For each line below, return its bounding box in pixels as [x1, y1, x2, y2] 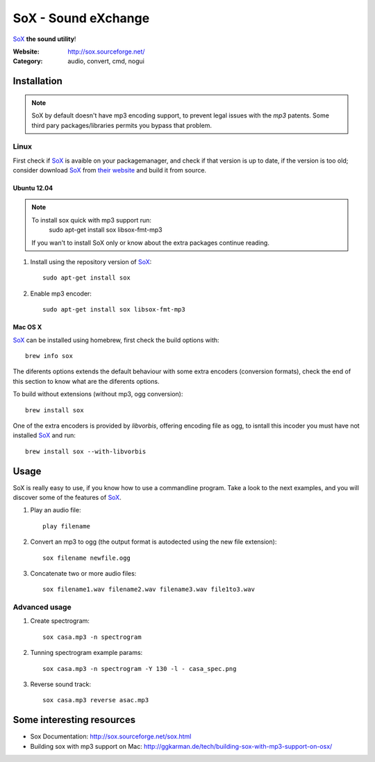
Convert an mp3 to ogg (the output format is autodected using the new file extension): [30, 537, 277, 546]
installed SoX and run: [12, 431, 76, 439]
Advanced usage [12, 602, 72, 612]
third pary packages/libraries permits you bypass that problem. [31, 121, 212, 129]
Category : [12, 57, 43, 65]
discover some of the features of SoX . [12, 493, 122, 501]
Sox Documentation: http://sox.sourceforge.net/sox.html [30, 732, 192, 740]
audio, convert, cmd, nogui [67, 57, 145, 65]
